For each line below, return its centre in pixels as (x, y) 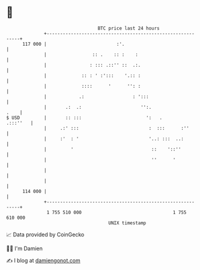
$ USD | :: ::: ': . (84, 118)
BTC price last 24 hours (129, 28)
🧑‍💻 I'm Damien (25, 248)
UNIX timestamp (127, 223)
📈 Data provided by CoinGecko (45, 235)
